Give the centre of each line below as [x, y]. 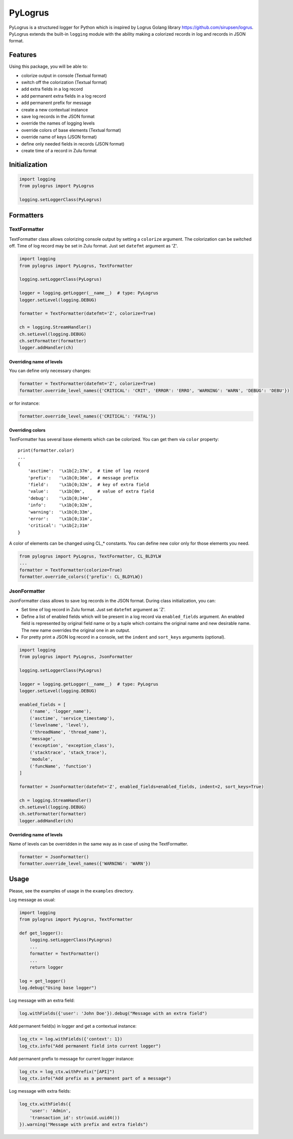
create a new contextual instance [55, 109]
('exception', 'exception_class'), [72, 746]
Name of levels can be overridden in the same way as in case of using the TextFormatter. [98, 844]
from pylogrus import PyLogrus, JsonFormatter [76, 657]
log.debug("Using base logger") [58, 988]
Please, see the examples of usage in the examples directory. [72, 890]
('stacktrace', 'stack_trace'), [68, 752]
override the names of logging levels [58, 123]
